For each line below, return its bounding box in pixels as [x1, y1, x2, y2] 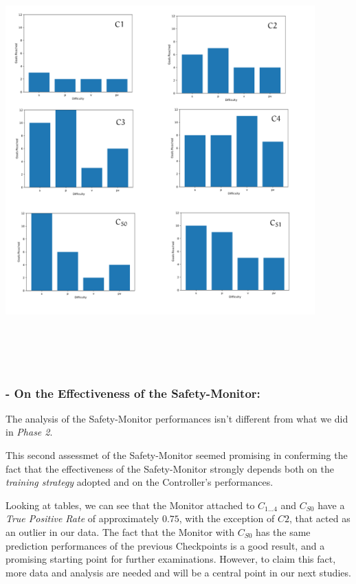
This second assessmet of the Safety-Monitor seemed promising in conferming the [5, 448, 348, 462]
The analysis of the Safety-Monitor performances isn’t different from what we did [5, 411, 348, 425]
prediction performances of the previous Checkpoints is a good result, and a [5, 538, 325, 552]
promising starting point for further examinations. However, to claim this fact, [5, 552, 336, 566]
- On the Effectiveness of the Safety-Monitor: [5, 384, 260, 401]
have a [318, 497, 345, 512]
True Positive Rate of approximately [5, 511, 159, 526]
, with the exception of [179, 511, 275, 526]
